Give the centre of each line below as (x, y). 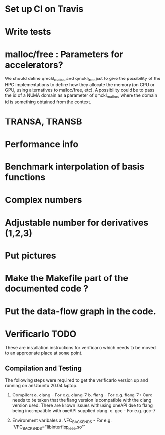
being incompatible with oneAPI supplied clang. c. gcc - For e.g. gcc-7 (84, 411)
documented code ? (47, 289)
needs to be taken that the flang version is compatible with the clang (82, 400)
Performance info (42, 144)
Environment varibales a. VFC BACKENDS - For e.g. (62, 421)
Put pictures (31, 256)
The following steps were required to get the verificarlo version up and (77, 380)
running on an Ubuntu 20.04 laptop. (41, 386)
